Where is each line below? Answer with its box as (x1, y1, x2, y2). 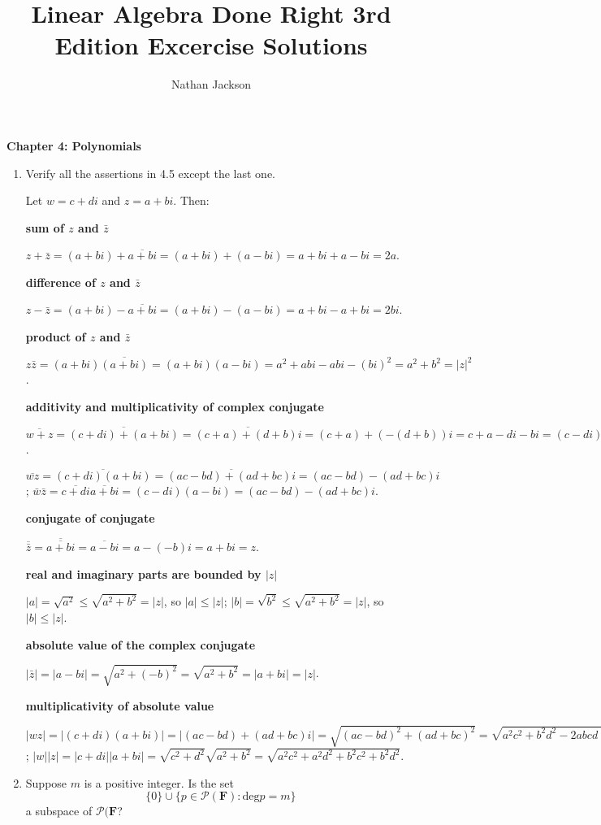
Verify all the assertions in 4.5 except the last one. (25, 164, 275, 181)
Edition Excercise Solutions (54, 28, 368, 62)
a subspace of (25, 802, 93, 819)
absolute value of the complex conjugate (25, 636, 256, 653)
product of (25, 328, 86, 345)
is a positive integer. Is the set (84, 774, 234, 791)
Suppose (25, 774, 67, 791)
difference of (25, 273, 96, 290)
